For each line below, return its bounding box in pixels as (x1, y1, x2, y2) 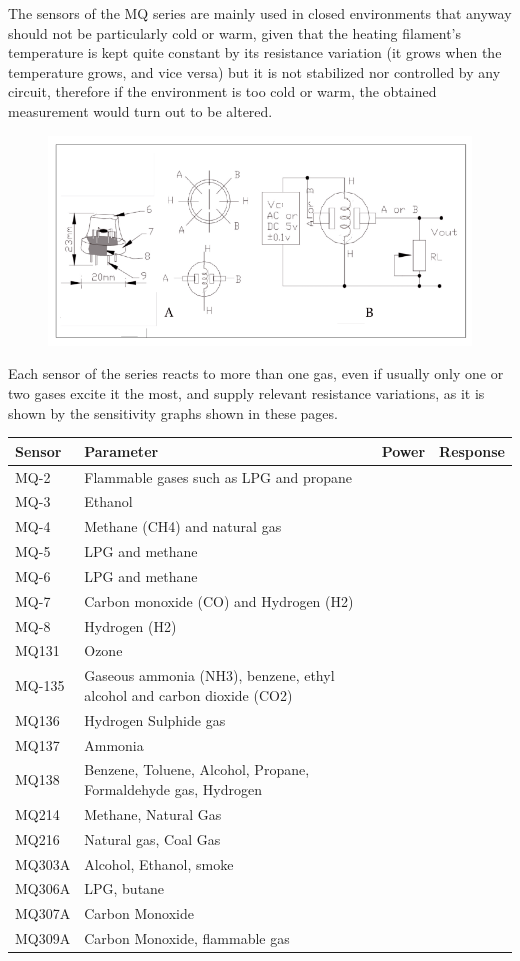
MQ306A (15, 878, 71, 899)
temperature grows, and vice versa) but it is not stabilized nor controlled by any (8, 61, 501, 82)
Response (439, 440, 505, 461)
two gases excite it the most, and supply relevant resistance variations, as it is (8, 383, 485, 404)
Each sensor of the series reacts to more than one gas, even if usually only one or (8, 363, 504, 384)
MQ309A (15, 928, 71, 949)
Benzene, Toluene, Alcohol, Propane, (84, 759, 310, 780)
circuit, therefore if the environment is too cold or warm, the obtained (8, 81, 437, 102)
